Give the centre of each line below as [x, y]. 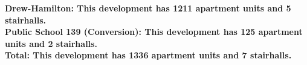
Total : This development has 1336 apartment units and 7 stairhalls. [148, 55]
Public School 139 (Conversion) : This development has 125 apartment [154, 32]
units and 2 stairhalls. [51, 43]
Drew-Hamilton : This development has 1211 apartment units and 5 [148, 8]
